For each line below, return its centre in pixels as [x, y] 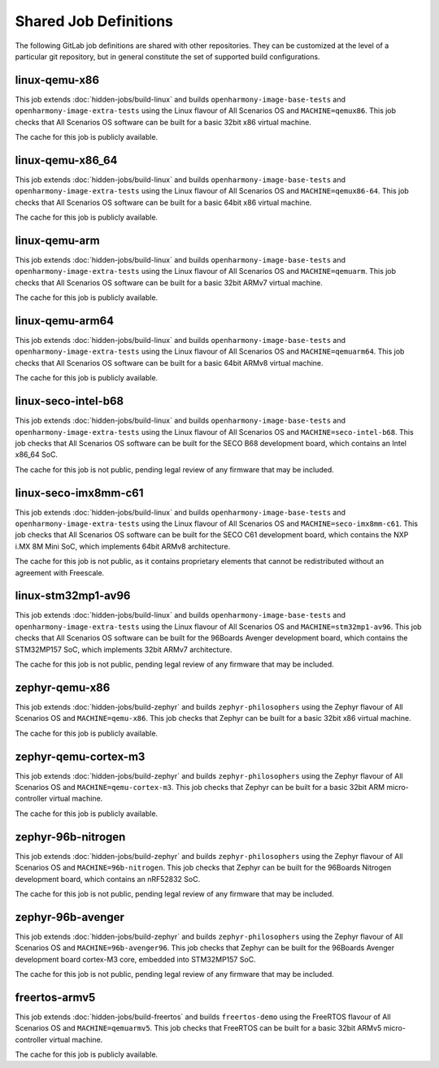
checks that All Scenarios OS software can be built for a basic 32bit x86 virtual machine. [163, 122]
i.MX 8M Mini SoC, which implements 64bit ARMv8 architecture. [123, 546]
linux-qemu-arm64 [65, 321]
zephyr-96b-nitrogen [70, 837]
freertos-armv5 [55, 997]
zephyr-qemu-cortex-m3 [80, 756]
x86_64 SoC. [37, 454]
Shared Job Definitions [94, 21]
